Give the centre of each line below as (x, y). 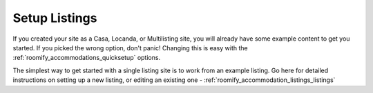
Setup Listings (55, 18)
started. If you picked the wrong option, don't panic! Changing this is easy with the (130, 48)
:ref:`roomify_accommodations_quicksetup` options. (87, 58)
